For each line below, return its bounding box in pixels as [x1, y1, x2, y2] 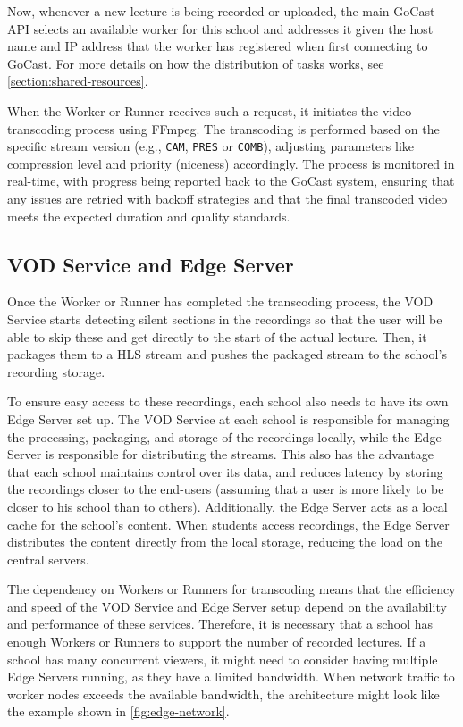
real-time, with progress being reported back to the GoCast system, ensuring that [7, 171, 455, 190]
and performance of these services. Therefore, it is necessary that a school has [7, 614, 434, 633]
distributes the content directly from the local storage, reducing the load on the [7, 532, 442, 551]
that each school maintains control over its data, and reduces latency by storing [7, 462, 443, 480]
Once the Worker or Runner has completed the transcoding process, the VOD [7, 292, 434, 311]
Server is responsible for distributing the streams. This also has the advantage [7, 445, 434, 464]
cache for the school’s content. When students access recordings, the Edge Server [7, 514, 450, 533]
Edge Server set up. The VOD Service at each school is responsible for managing [7, 409, 450, 428]
